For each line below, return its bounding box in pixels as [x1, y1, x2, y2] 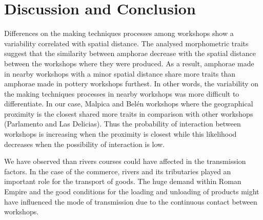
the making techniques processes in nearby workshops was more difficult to [4, 88, 239, 99]
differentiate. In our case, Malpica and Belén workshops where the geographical [4, 98, 253, 109]
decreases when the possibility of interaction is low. [4, 138, 165, 149]
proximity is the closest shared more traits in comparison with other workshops [4, 108, 253, 119]
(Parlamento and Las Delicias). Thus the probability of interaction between [4, 118, 241, 129]
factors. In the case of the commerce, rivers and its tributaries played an [4, 166, 231, 176]
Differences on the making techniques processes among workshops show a [4, 28, 234, 39]
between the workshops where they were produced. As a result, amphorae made [4, 58, 254, 68]
